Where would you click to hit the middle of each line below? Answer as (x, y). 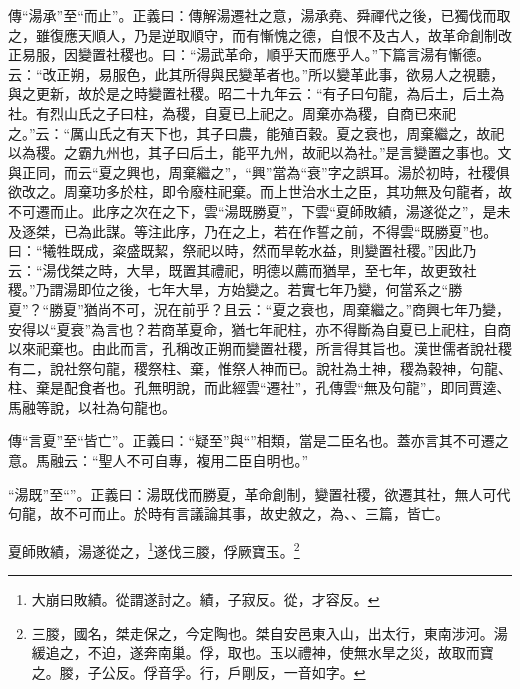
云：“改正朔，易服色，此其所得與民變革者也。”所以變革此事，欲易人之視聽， (256, 73)
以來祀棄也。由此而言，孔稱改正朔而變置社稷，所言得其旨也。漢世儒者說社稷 (260, 348)
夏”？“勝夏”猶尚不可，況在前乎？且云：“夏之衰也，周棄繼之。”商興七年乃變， (259, 308)
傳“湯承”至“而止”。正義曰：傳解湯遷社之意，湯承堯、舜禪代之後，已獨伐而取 (259, 15)
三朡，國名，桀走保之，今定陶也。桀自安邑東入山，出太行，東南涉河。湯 (269, 632)
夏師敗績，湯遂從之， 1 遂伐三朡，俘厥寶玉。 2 (154, 549)
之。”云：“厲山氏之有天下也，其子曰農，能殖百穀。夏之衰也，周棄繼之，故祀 (256, 132)
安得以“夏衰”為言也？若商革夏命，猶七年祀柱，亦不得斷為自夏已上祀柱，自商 (260, 328)
